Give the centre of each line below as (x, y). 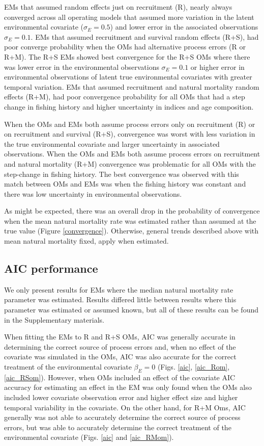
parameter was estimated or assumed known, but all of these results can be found (131, 310)
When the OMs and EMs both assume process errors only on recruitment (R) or (130, 124)
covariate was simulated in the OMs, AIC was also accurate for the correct (120, 357)
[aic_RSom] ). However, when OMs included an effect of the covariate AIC (120, 377)
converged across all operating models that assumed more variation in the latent (129, 17)
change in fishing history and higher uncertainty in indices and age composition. (129, 106)
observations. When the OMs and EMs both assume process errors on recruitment (132, 154)
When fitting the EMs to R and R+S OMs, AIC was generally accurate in (120, 337)
